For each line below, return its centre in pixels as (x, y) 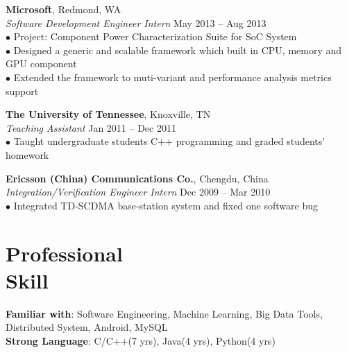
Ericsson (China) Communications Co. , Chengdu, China (137, 178)
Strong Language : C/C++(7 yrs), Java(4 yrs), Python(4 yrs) (141, 340)
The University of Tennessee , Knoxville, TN (108, 114)
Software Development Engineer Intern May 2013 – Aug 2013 (136, 23)
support (22, 91)
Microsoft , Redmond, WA (64, 9)
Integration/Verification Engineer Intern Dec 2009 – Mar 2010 (138, 192)
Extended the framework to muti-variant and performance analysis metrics (172, 77)
